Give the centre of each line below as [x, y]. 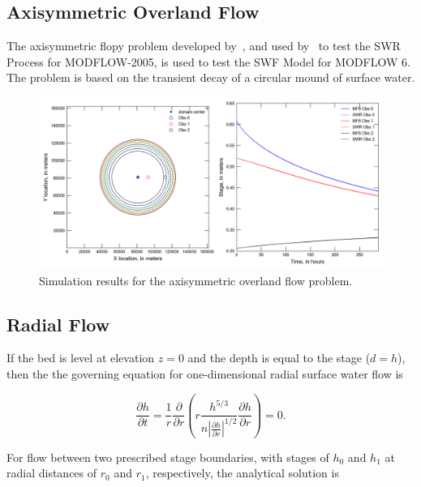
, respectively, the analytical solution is [242, 473]
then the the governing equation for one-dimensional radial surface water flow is [205, 373]
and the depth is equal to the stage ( [279, 358]
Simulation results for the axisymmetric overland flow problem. [196, 280]
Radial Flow [58, 324]
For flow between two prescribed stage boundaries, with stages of [168, 457]
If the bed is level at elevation [81, 358]
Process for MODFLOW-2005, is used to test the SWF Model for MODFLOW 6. [208, 61]
